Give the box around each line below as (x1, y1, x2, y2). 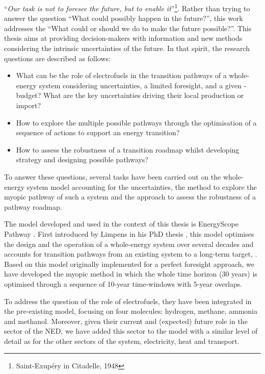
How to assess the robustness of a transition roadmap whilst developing (16, 144, 240, 155)
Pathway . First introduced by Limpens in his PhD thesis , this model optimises (4, 228, 254, 239)
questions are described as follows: (4, 53, 111, 63)
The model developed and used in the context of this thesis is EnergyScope (4, 218, 238, 229)
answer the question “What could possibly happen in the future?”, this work (4, 13, 243, 23)
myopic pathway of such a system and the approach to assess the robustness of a (4, 191, 256, 202)
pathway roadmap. (4, 201, 62, 212)
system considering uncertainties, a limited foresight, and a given (39, 80, 242, 90)
